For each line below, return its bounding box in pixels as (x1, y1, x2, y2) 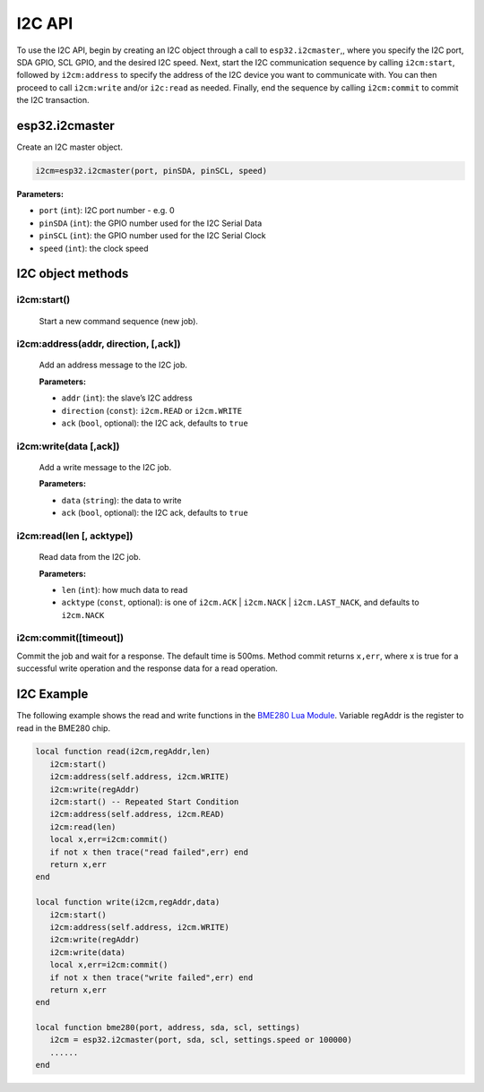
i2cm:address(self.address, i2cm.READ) (49, 809, 225, 820)
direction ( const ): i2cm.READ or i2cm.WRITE (61, 405, 242, 416)
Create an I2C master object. (16, 142, 123, 152)
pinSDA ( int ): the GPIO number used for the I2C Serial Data (39, 218, 263, 228)
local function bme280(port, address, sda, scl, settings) (35, 1022, 300, 1033)
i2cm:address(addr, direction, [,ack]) (16, 338, 181, 350)
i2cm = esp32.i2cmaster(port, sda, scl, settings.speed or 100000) (49, 1035, 353, 1045)
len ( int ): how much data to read (61, 584, 188, 595)
